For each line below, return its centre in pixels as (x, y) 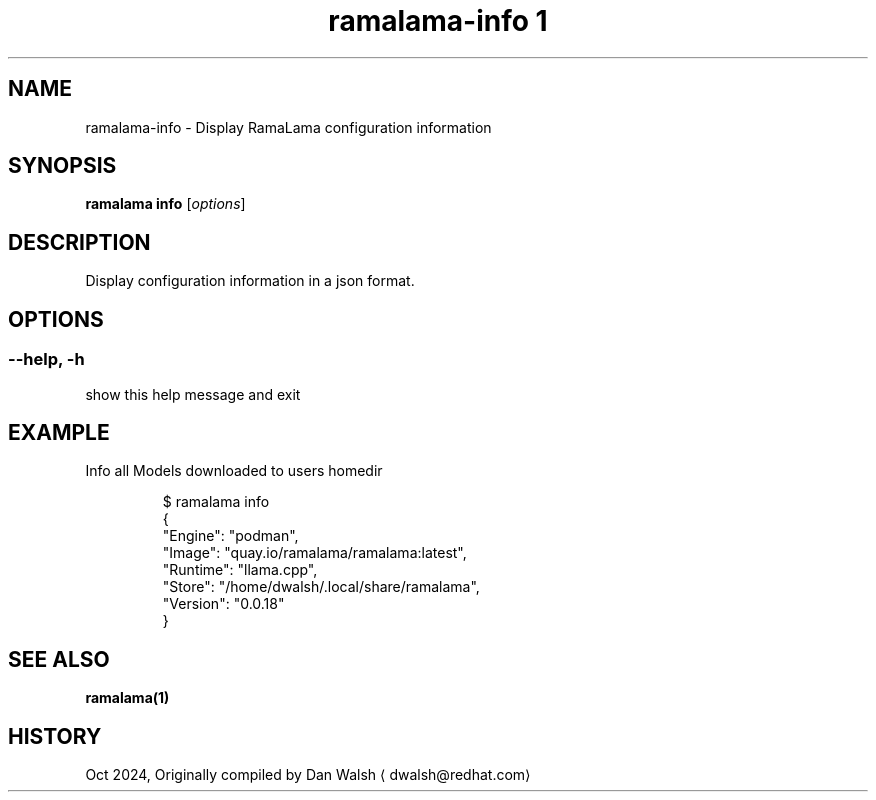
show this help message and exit (193, 394)
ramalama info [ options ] (165, 204)
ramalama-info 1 (438, 21)
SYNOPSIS (62, 166)
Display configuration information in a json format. (250, 281)
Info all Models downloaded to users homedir (234, 471)
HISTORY (55, 736)
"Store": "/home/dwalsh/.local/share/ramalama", (321, 587)
